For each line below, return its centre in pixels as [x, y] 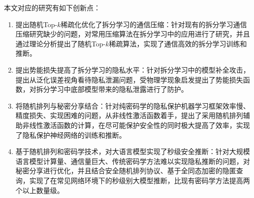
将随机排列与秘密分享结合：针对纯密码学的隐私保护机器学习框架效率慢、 [133, 105]
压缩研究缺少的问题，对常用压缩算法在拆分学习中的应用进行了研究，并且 [133, 34]
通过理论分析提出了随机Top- [61, 43]
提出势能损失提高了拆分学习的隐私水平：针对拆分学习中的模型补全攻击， [133, 69]
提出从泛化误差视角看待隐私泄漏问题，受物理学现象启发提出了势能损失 [129, 79]
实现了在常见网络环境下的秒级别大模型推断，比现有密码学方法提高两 [140, 180]
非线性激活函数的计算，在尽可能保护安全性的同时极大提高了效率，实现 [136, 125]
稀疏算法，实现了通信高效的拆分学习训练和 [178, 43]
